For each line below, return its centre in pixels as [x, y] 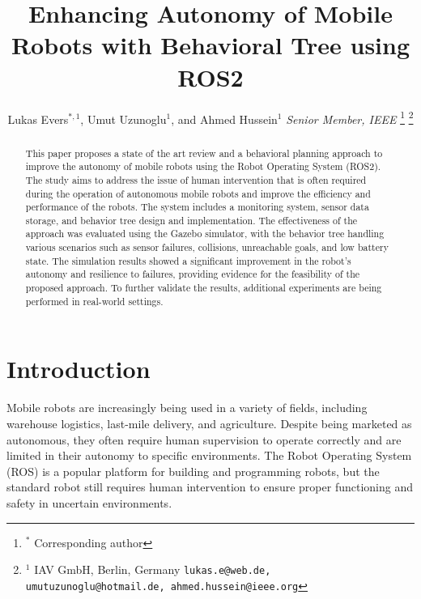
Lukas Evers [38, 119]
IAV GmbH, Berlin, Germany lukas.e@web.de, [153, 569]
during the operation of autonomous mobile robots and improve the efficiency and [198, 193]
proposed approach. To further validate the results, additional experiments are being [204, 288]
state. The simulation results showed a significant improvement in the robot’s [188, 260]
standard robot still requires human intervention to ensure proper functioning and [210, 487]
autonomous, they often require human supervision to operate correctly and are [204, 439]
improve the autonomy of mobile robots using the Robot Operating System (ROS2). [203, 166]
